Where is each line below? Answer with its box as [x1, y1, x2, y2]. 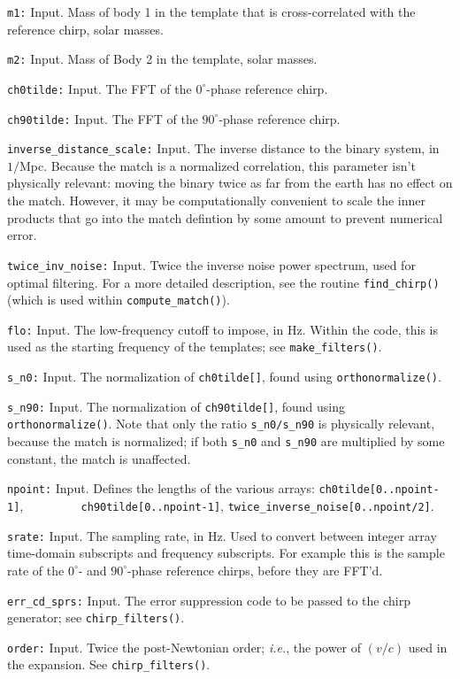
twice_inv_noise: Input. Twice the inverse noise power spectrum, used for [7, 255, 416, 274]
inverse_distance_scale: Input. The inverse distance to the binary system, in [7, 139, 440, 158]
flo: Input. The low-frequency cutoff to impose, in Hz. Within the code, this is [7, 320, 439, 338]
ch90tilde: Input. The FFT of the [7, 109, 198, 127]
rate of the [7, 560, 65, 579]
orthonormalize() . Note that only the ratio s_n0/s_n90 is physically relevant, [7, 414, 435, 433]
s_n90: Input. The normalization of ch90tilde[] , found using [7, 397, 346, 415]
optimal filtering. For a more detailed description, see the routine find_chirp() [7, 273, 440, 291]
